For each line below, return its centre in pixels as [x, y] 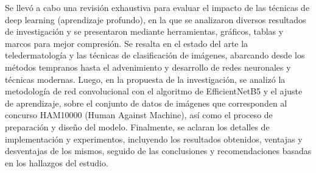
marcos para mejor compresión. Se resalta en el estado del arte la [127, 43]
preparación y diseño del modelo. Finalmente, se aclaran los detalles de [137, 126]
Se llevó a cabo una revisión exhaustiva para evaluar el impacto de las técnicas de [157, 7]
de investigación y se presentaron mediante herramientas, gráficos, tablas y [144, 31]
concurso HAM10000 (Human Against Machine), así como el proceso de [139, 115]
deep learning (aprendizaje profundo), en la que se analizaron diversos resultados [156, 19]
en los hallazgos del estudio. [57, 162]
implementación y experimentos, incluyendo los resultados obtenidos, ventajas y [154, 139]
